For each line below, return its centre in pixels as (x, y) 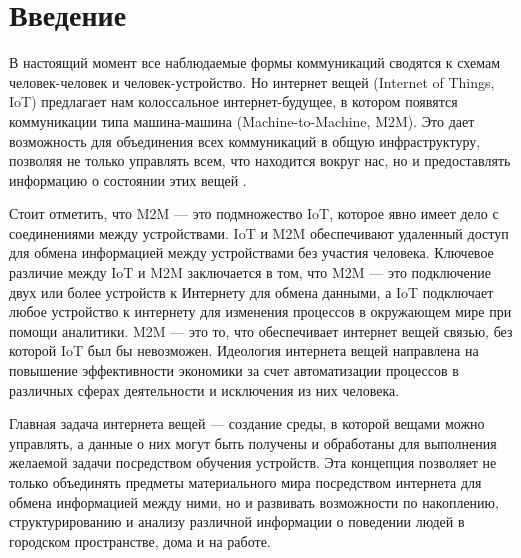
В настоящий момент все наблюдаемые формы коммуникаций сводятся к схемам (255, 62)
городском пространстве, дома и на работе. (140, 540)
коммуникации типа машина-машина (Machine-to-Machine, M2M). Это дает (242, 120)
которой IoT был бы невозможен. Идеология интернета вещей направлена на (244, 350)
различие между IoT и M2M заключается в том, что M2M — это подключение (250, 272)
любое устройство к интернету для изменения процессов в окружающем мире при (260, 311)
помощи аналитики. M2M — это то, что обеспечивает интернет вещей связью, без (261, 330)
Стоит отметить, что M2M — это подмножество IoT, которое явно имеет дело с (254, 213)
